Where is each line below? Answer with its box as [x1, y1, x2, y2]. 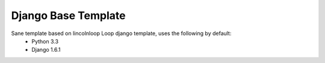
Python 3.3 [31, 37, 59, 45]
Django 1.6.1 [31, 46, 61, 53]
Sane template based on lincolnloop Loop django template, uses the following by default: [11, 30, 232, 37]
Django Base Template [11, 9, 126, 22]
